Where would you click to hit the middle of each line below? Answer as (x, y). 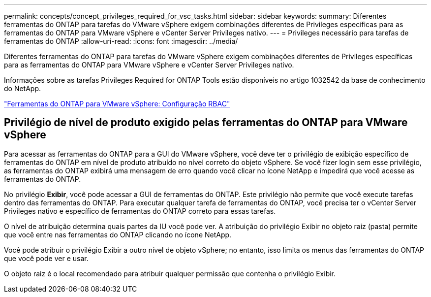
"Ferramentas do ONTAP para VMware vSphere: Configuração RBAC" (117, 104)
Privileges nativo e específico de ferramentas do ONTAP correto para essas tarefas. (140, 211)
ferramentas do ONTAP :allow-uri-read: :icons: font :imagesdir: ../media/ (121, 41)
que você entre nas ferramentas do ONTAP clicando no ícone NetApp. (118, 234)
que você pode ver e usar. (46, 258)
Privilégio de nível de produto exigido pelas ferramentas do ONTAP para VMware (206, 123)
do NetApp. (23, 88)
